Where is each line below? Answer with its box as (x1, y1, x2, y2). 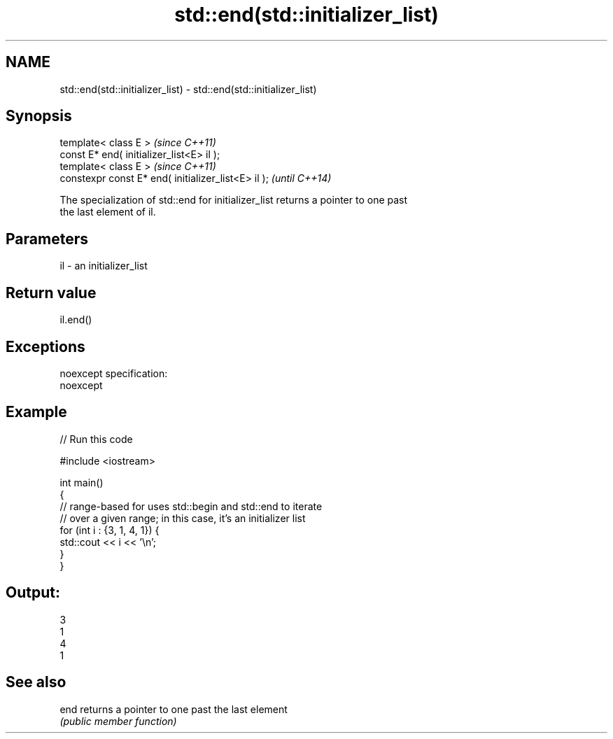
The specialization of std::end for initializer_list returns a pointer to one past (59, 194, 408, 206)
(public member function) (59, 715, 177, 727)
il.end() (59, 314, 92, 326)
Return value (6, 283, 97, 302)
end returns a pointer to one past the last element (59, 703, 288, 715)
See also (6, 673, 66, 691)
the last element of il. (59, 206, 156, 218)
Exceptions (6, 337, 85, 356)
